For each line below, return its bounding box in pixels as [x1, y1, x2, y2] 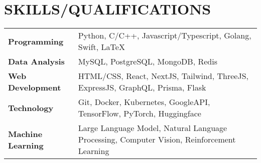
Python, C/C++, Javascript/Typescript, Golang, [78, 29, 251, 41]
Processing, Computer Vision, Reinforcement [78, 133, 236, 145]
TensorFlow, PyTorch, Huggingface [78, 107, 201, 119]
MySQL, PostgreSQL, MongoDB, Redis [78, 55, 217, 67]
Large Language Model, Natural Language [78, 122, 227, 134]
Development [8, 81, 61, 93]
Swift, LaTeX [78, 41, 125, 53]
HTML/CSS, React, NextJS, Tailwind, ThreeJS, [78, 70, 248, 82]
